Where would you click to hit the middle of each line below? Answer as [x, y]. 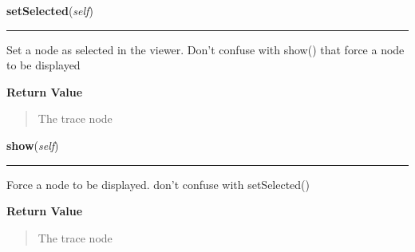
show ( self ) [33, 145]
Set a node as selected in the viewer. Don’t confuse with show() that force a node [206, 49]
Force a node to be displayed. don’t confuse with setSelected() [158, 184]
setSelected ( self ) [50, 10]
